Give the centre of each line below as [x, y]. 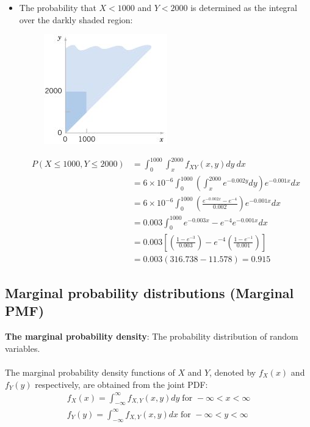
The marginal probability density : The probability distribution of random [152, 336]
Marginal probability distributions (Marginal [150, 292]
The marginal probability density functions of [90, 372]
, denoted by [233, 372]
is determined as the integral [244, 7]
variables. [23, 348]
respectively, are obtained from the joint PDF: [121, 384]
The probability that [58, 7]
